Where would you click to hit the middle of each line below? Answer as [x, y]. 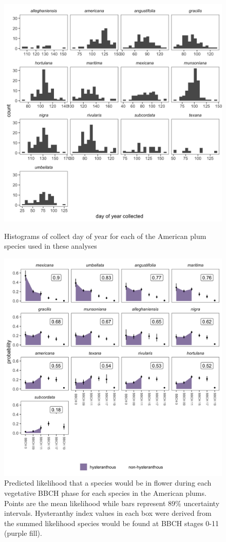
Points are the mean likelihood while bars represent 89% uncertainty [112, 503]
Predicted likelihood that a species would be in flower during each [108, 483]
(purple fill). [23, 533]
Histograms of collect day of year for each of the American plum [105, 236]
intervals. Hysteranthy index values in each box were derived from [108, 513]
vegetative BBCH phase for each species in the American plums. [105, 493]
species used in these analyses [51, 246]
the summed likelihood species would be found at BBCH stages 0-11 [112, 523]
